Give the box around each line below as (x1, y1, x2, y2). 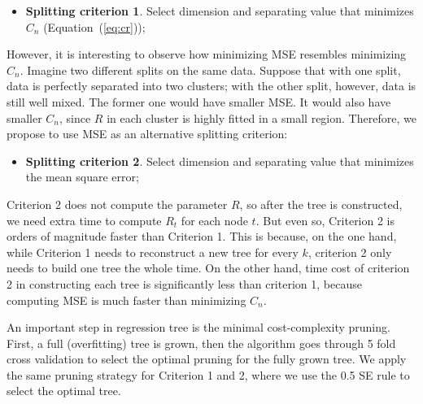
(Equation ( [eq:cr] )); (43, 18, 146, 35)
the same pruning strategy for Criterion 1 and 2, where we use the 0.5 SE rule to (7, 366, 410, 383)
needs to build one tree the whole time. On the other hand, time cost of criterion (7, 259, 410, 276)
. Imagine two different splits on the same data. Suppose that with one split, (20, 61, 401, 78)
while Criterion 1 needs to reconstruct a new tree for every (7, 243, 299, 260)
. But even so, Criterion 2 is (255, 211, 395, 228)
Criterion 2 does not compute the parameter (7, 195, 228, 212)
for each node (181, 211, 248, 228)
